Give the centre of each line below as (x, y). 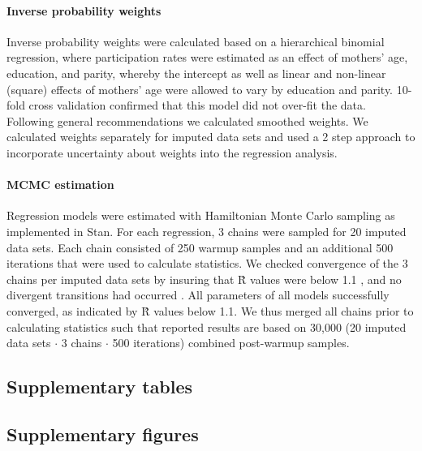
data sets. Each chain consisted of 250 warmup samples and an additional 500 (200, 247)
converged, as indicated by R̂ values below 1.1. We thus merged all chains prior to (210, 310)
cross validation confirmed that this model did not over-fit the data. (197, 105)
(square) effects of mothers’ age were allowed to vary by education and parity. (200, 89)
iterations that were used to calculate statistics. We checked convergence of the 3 (207, 263)
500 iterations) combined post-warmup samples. (231, 343)
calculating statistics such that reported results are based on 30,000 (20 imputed (207, 326)
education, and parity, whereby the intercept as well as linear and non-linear (196, 73)
